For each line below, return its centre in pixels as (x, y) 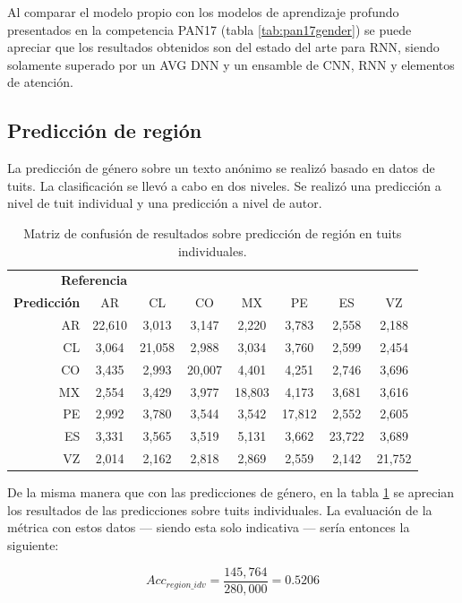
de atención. (40, 82)
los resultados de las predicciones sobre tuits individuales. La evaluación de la (220, 509)
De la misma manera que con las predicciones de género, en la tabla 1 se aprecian (231, 492)
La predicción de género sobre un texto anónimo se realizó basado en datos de (221, 168)
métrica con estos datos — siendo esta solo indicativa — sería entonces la (209, 527)
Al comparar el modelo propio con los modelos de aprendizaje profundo (203, 12)
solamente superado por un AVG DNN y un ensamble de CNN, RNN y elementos (231, 64)
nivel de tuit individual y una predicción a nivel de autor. (165, 203)
